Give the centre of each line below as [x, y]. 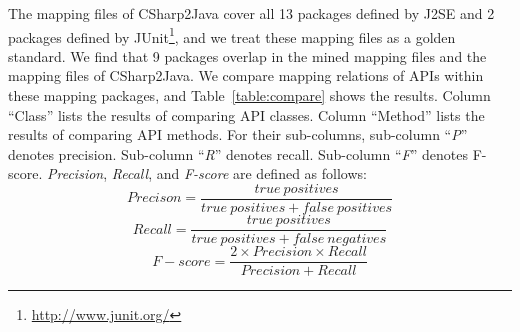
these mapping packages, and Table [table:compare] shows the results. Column [249, 95]
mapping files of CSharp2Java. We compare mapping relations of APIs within [246, 75]
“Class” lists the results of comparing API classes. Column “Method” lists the [246, 114]
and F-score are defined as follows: [261, 173]
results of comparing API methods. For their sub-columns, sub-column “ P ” [238, 134]
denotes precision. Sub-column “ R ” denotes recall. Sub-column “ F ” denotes [238, 153]
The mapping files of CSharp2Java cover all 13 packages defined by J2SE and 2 [251, 13]
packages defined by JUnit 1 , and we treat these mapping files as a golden [232, 35]
